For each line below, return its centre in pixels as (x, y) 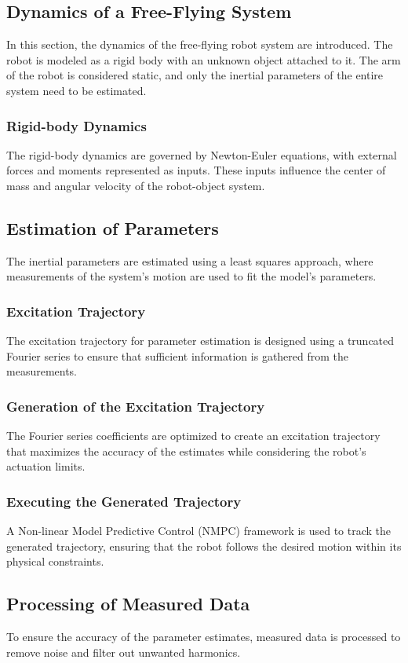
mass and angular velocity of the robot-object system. (136, 185)
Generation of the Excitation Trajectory (136, 406)
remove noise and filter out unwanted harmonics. (124, 652)
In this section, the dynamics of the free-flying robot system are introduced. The (200, 44)
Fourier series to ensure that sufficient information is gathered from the (178, 355)
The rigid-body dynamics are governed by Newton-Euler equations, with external (202, 154)
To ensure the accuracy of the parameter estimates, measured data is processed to (204, 637)
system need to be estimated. (76, 90)
